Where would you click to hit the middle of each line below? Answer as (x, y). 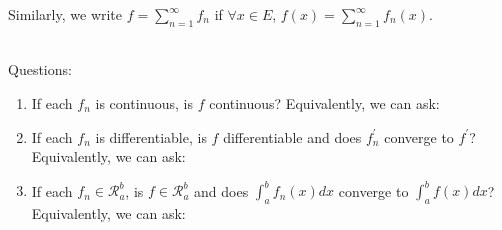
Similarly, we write (65, 14)
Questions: (40, 69)
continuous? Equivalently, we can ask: (324, 102)
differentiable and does (292, 136)
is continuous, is (144, 102)
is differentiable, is (151, 136)
